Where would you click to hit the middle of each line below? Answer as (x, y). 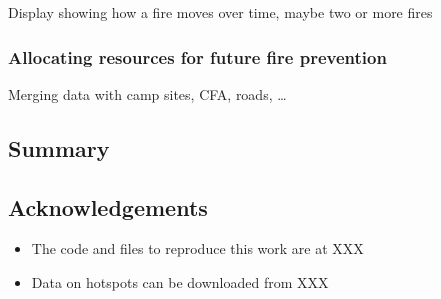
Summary (59, 147)
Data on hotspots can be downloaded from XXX (180, 281)
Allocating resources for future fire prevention (197, 56)
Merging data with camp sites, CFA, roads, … (147, 93)
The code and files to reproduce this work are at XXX (197, 248)
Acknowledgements (108, 206)
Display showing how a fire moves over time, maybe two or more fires (220, 12)
